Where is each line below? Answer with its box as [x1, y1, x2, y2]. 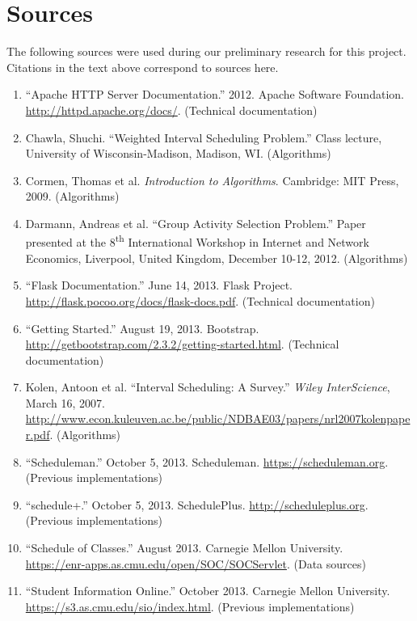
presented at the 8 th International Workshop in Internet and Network [25, 231, 369, 251]
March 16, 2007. [25, 394, 105, 411]
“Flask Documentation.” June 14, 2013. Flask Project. [25, 277, 293, 294]
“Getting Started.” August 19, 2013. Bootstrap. [25, 319, 259, 336]
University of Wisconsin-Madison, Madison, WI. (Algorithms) [25, 145, 331, 162]
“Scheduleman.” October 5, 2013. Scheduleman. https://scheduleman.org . [25, 453, 389, 470]
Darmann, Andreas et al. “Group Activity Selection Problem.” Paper [25, 214, 366, 231]
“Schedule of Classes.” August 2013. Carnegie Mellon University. [25, 539, 343, 556]
